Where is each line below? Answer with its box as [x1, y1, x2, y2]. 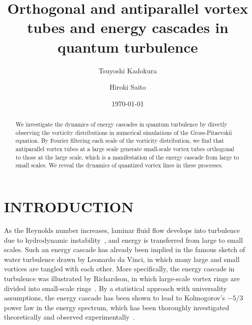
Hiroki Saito [110, 82, 146, 92]
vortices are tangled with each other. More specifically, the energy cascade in [4, 263, 235, 274]
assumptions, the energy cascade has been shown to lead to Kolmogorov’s [4, 292, 225, 303]
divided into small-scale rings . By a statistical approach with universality [4, 283, 227, 293]
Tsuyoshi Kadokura [98, 65, 157, 75]
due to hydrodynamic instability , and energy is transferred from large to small [4, 234, 243, 245]
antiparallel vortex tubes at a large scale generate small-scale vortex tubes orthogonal [15, 145, 234, 153]
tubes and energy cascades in [27, 17, 228, 37]
